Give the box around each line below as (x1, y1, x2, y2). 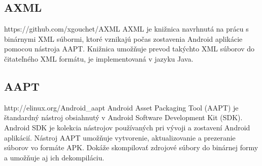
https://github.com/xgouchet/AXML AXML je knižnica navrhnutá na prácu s (4, 23, 249, 34)
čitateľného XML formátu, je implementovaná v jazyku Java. (4, 53, 193, 64)
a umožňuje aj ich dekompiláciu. (4, 152, 105, 162)
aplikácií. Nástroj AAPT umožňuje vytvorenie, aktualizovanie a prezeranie (4, 132, 236, 143)
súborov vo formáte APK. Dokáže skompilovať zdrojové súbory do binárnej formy (4, 142, 258, 153)
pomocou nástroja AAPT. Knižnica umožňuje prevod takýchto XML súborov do (4, 43, 255, 54)
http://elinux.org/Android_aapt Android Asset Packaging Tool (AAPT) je (4, 102, 239, 113)
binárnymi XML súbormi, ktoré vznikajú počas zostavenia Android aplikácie (4, 33, 243, 44)
